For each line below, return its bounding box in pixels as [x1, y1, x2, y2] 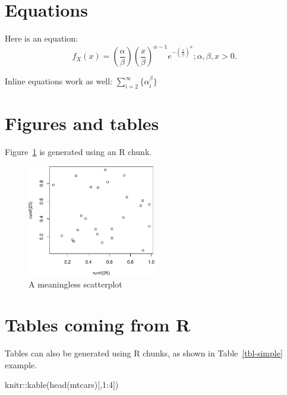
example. [5, 358, 37, 371]
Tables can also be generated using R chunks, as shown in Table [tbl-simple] [5, 347, 283, 359]
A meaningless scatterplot [29, 277, 122, 290]
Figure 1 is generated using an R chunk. [5, 146, 152, 158]
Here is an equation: [5, 32, 78, 45]
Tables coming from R [5, 312, 191, 337]
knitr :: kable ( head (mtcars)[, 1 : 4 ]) [5, 378, 119, 391]
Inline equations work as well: [5, 75, 113, 87]
